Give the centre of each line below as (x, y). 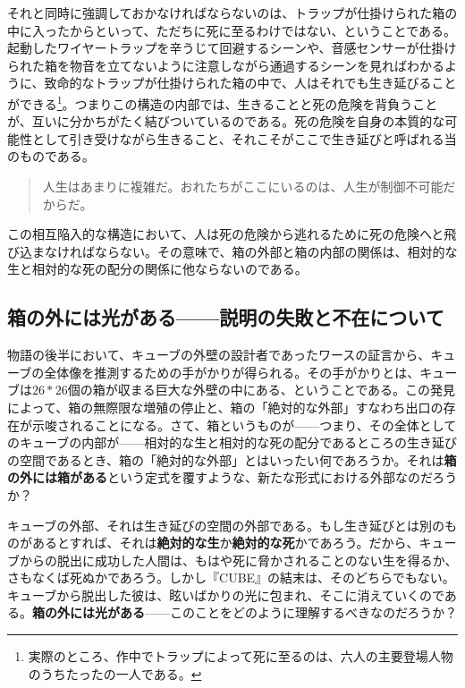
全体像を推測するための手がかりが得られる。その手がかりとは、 (232, 372)
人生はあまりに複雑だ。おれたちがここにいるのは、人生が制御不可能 (243, 186)
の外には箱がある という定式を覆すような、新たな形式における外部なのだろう (232, 477)
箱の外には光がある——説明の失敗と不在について (226, 317)
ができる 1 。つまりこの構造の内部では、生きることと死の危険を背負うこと (223, 102)
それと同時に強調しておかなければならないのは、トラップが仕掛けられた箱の (232, 13)
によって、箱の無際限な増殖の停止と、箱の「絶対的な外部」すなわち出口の (225, 407)
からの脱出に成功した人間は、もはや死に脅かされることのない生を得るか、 (238, 560)
